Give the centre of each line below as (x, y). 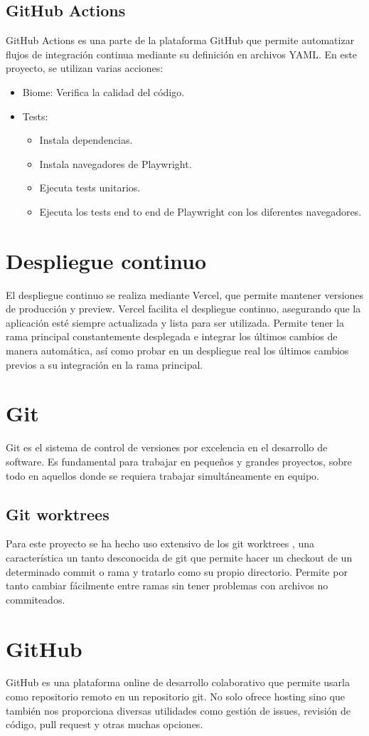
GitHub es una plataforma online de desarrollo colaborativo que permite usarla (178, 682)
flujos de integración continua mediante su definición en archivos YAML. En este (181, 54)
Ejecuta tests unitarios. (90, 188)
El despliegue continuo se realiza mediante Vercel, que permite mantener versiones (185, 294)
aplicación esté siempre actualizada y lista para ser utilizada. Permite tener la (175, 322)
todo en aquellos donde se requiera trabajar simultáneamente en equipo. (163, 475)
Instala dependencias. (86, 140)
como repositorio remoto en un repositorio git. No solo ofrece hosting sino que (175, 696)
